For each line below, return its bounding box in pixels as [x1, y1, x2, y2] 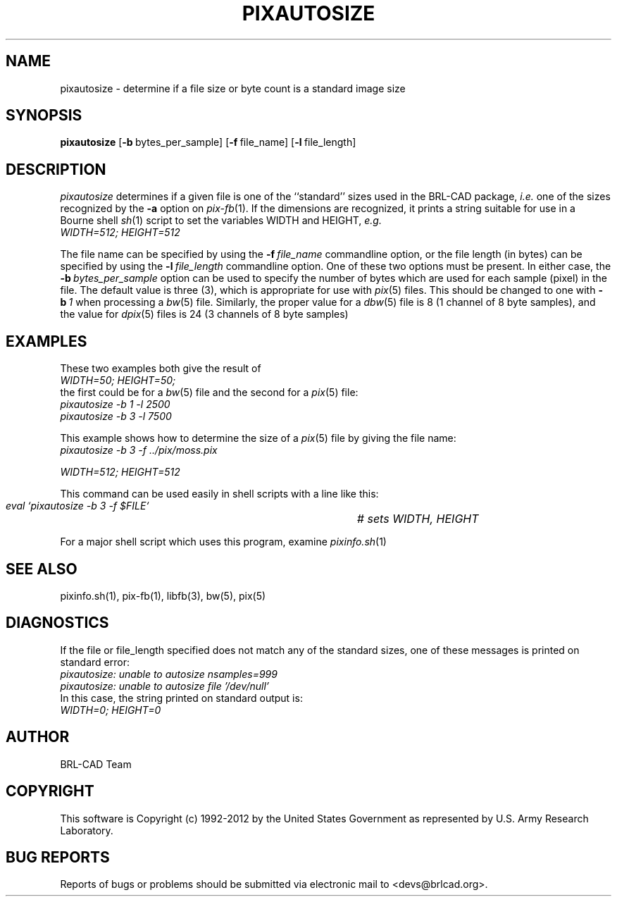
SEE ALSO [6, 560, 77, 578]
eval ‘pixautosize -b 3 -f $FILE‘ [6, 500, 149, 512]
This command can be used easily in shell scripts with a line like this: [60, 488, 379, 500]
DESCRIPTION [6, 160, 106, 178]
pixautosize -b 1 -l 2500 [60, 398, 170, 411]
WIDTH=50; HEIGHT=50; [60, 374, 176, 387]
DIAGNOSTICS [6, 614, 109, 632]
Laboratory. [60, 824, 113, 836]
